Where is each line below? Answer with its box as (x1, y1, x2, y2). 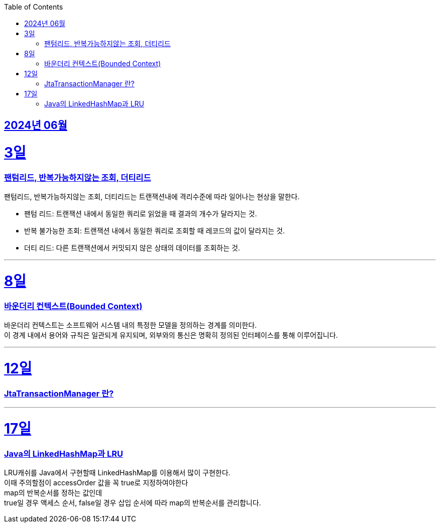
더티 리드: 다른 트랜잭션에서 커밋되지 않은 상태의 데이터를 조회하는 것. (24, 243, 240, 252)
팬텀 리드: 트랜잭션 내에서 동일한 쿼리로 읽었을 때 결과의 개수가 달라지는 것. (24, 209, 257, 218)
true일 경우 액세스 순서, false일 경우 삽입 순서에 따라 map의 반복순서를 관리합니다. (4, 498, 261, 507)
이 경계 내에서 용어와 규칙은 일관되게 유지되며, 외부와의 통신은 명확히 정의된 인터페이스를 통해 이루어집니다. (4, 331, 338, 340)
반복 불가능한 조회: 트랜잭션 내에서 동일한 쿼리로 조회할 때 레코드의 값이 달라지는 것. (24, 226, 285, 235)
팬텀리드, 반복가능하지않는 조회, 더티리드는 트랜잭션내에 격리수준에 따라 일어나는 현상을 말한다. (4, 192, 300, 201)
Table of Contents (4, 3, 63, 11)
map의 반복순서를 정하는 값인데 (4, 488, 102, 497)
